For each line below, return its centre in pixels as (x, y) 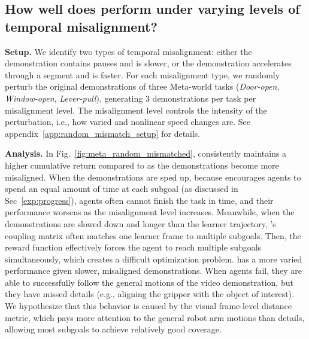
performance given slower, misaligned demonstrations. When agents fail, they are (154, 271)
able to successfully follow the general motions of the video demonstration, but (149, 282)
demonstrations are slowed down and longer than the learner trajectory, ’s (140, 223)
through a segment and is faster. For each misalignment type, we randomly (143, 74)
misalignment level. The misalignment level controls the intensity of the (136, 110)
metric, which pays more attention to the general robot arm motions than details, (155, 317)
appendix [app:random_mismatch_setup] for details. (103, 133)
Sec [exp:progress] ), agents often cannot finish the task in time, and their (139, 200)
